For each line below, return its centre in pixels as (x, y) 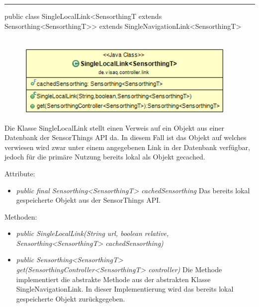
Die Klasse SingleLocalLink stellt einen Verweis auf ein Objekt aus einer (115, 127)
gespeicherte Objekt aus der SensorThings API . (88, 200)
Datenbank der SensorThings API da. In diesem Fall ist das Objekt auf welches (126, 137)
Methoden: (21, 216)
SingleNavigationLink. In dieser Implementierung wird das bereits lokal (125, 289)
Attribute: (20, 173)
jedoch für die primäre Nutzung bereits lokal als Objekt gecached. (105, 157)
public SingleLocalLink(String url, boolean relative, (92, 233)
